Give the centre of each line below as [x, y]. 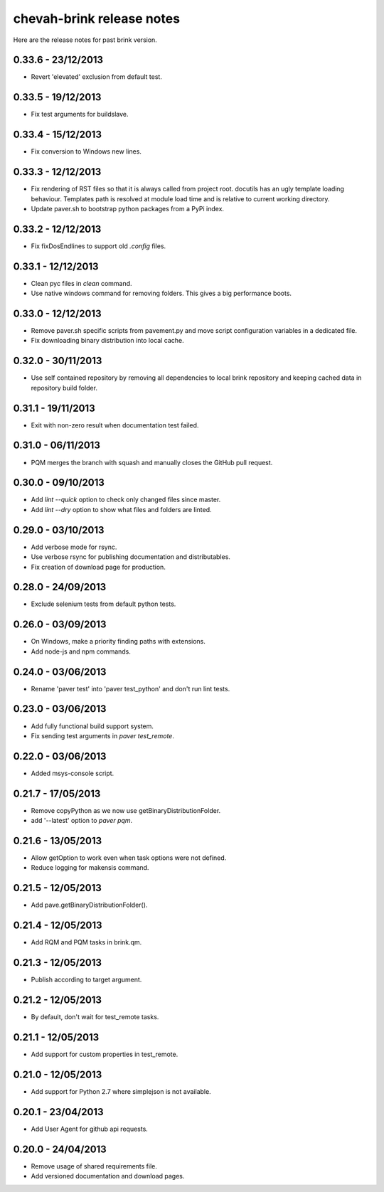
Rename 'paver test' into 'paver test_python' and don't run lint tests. [130, 688]
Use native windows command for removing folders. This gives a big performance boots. [161, 293]
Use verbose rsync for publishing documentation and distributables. [131, 557]
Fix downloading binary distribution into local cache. [107, 341]
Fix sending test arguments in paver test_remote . [102, 735]
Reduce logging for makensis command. [90, 868]
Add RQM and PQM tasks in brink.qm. [86, 942]
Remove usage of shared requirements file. [94, 1166]
